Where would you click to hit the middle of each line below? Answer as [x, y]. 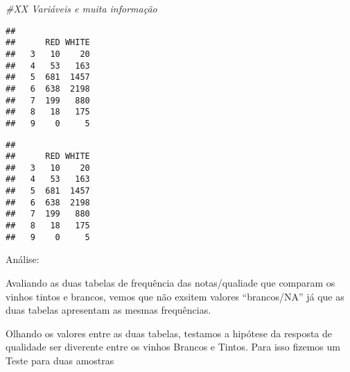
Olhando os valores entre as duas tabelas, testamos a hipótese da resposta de [169, 333]
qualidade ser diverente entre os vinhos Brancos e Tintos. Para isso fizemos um [173, 347]
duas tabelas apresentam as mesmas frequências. [108, 310]
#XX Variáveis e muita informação [81, 8]
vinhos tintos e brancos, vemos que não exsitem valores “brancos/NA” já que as [175, 296]
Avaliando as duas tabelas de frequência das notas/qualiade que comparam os [170, 282]
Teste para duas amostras [60, 360]
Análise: [23, 259]
